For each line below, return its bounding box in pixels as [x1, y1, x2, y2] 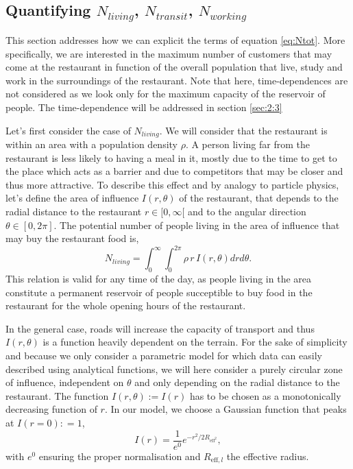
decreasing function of [5, 402, 97, 416]
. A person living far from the [185, 137, 310, 151]
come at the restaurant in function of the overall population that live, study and [5, 60, 343, 74]
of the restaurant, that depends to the [179, 191, 339, 205]
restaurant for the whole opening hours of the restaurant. [5, 298, 246, 313]
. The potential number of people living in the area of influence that [53, 217, 340, 232]
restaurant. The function [5, 388, 109, 402]
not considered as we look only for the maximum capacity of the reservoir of [5, 86, 326, 101]
